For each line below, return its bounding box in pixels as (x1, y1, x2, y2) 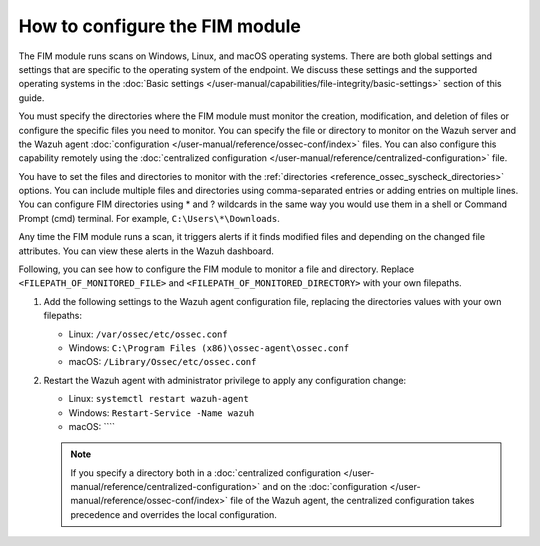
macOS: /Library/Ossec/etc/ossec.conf (68, 356, 257, 368)
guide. (18, 91, 45, 104)
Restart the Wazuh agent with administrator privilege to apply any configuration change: (43, 374, 407, 386)
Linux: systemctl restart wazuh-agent (68, 393, 249, 405)
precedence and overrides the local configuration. (70, 508, 277, 520)
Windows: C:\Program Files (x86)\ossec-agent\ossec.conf (68, 341, 350, 354)
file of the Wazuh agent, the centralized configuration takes (230, 495, 475, 507)
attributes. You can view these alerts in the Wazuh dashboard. (18, 245, 275, 257)
